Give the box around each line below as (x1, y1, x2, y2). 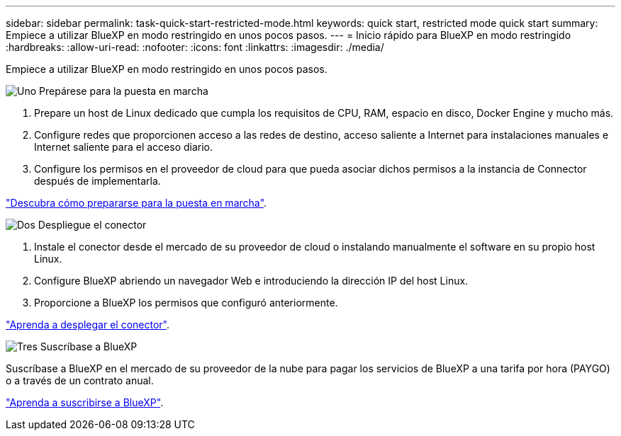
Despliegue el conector (38, 219, 147, 231)
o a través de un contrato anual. (6, 374, 154, 386)
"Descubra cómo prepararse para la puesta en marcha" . (6, 197, 267, 209)
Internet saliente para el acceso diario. (34, 141, 213, 153)
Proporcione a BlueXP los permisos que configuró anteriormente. (34, 297, 338, 309)
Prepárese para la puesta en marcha (39, 85, 208, 97)
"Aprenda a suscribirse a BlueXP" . (6, 396, 164, 408)
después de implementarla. (34, 175, 161, 187)
